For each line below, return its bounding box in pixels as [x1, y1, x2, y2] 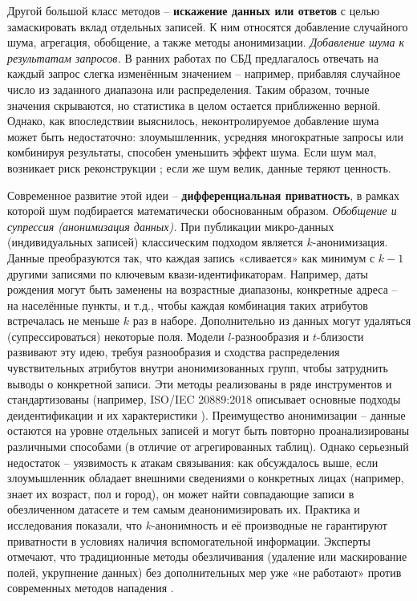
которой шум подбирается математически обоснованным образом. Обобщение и [7, 202, 397, 219]
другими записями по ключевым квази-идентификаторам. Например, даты [7, 265, 368, 282]
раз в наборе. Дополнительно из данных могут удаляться [132, 312, 411, 329]
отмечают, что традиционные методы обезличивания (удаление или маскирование [7, 548, 407, 565]
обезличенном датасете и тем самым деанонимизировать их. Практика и [7, 501, 360, 518]
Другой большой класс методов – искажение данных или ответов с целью [7, 2, 380, 18]
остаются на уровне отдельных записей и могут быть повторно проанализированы [7, 422, 410, 439]
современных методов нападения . [7, 579, 174, 596]
